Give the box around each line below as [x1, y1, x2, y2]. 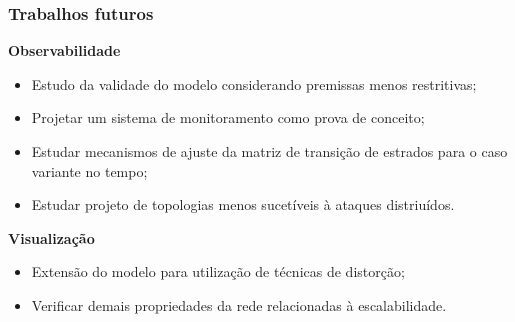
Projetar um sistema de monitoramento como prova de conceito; [31, 107, 425, 128]
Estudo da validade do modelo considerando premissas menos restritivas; [31, 73, 477, 94]
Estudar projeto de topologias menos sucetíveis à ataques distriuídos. [31, 194, 455, 215]
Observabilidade [8, 40, 121, 61]
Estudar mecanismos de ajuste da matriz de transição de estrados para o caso [31, 141, 508, 161]
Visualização [8, 227, 95, 248]
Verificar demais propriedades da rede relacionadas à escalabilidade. [31, 294, 447, 315]
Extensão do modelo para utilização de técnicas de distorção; [31, 261, 405, 282]
